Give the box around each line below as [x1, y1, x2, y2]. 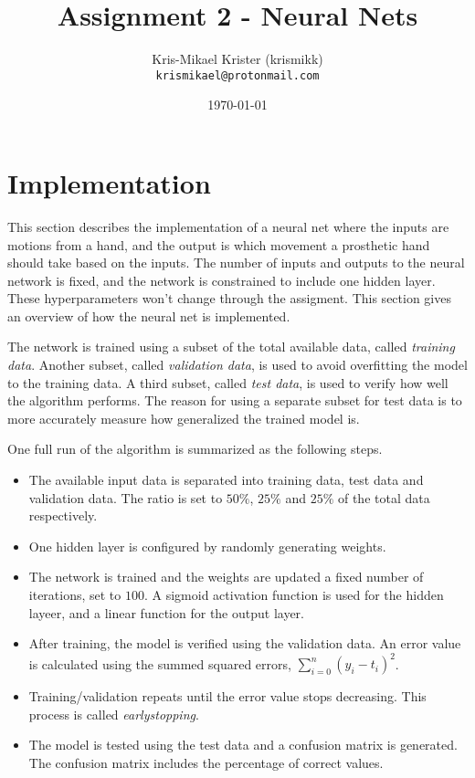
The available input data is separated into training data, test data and [28, 470, 424, 489]
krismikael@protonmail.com [155, 68, 320, 82]
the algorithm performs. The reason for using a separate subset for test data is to [7, 391, 462, 410]
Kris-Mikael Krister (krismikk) [152, 49, 323, 68]
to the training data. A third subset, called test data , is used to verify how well [7, 373, 449, 392]
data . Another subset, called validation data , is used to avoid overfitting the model [7, 355, 468, 374]
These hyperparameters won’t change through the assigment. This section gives [7, 289, 451, 308]
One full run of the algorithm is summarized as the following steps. [7, 439, 383, 458]
